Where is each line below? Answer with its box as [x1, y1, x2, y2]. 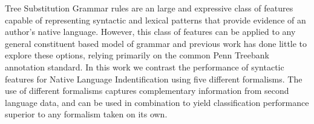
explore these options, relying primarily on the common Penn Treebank [5, 49, 269, 61]
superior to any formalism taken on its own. [5, 108, 168, 120]
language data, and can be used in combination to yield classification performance [5, 96, 309, 108]
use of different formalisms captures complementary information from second [5, 84, 289, 97]
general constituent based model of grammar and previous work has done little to [5, 37, 307, 49]
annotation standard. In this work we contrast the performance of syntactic [5, 60, 284, 73]
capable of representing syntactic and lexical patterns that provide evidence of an [5, 13, 306, 26]
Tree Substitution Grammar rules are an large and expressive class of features [5, 2, 293, 14]
